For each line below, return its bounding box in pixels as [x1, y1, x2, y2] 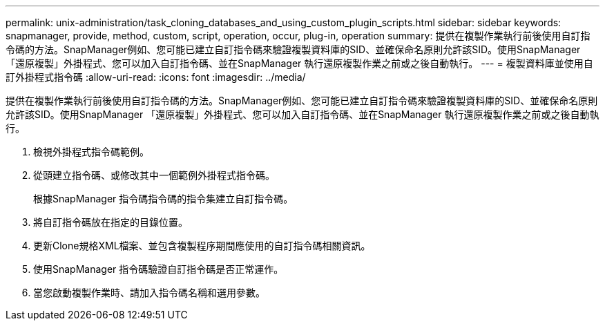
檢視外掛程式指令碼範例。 [33, 146, 149, 157]
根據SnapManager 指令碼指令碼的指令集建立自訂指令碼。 [33, 193, 294, 204]
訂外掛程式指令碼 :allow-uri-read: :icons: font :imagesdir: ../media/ [6, 71, 306, 83]
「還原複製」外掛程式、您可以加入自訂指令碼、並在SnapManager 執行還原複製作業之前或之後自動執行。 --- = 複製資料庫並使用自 [6, 57, 593, 69]
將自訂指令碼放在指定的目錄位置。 [33, 216, 188, 228]
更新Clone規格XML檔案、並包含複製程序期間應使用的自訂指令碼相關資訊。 [33, 240, 371, 251]
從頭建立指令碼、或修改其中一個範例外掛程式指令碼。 [33, 169, 275, 181]
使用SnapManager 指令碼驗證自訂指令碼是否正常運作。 [33, 263, 284, 275]
